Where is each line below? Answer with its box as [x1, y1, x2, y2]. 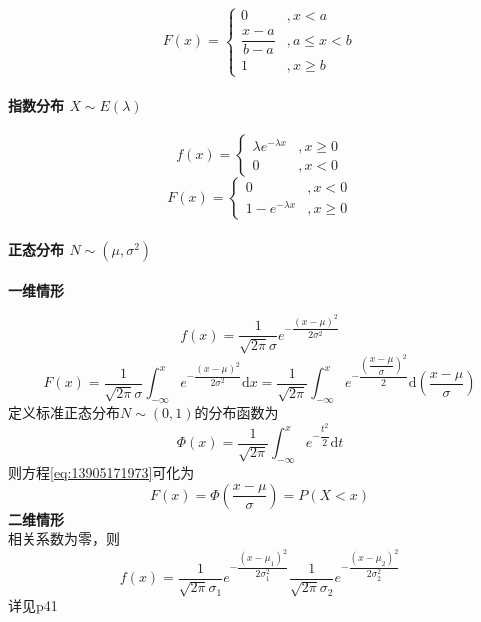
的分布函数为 [194, 402, 279, 423]
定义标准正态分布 [8, 402, 120, 423]
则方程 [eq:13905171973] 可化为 [8, 462, 195, 483]
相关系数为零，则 [8, 528, 120, 549]
